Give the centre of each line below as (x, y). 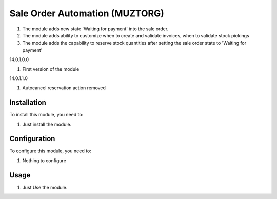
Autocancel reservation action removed (64, 88)
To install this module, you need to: (46, 115)
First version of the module (51, 69)
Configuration (32, 139)
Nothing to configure (44, 160)
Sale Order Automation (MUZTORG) (87, 13)
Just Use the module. (45, 187)
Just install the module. (47, 124)
